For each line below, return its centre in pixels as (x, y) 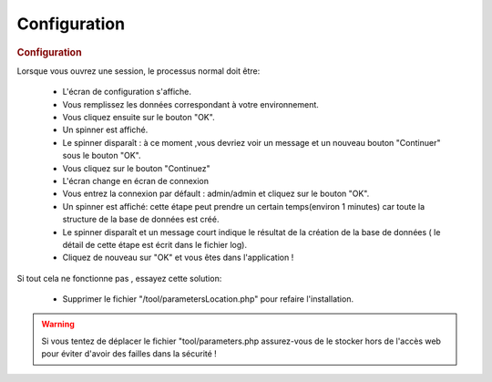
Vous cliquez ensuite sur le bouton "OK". (138, 117)
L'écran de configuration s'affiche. (127, 92)
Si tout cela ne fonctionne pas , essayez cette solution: (119, 278)
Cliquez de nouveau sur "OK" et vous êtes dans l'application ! (178, 258)
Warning (58, 325)
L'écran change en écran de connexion (136, 181)
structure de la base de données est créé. (141, 220)
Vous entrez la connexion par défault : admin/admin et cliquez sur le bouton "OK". (216, 194)
